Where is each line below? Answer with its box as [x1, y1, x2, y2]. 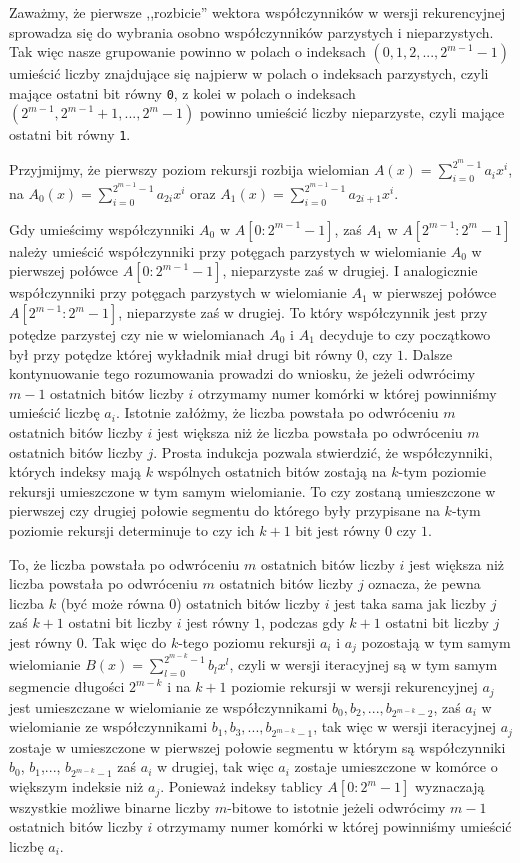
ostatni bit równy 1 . [9, 124, 131, 145]
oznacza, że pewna [368, 573, 481, 594]
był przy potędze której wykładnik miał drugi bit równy [9, 343, 353, 364]
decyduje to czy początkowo [319, 324, 491, 344]
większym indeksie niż [9, 776, 144, 797]
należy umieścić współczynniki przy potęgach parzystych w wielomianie [9, 240, 447, 261]
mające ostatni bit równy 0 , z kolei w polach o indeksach [9, 82, 356, 103]
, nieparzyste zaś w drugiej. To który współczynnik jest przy [118, 302, 488, 322]
